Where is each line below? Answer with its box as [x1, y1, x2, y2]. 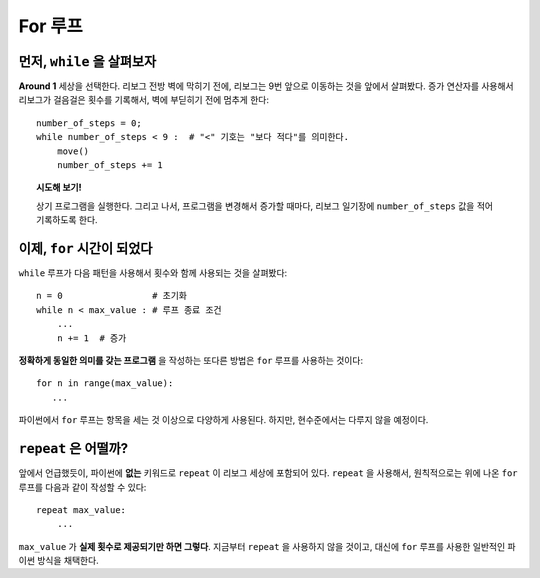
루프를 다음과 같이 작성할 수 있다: [18, 481, 147, 493]
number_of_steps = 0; [36, 117, 142, 129]
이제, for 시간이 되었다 [18, 240, 153, 257]
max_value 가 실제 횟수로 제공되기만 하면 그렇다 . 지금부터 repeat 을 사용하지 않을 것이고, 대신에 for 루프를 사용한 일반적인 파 [18, 540, 516, 552]
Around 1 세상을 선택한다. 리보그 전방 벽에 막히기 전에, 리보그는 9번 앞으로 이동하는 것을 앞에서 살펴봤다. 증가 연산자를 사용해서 [18, 80, 514, 92]
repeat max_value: [36, 504, 127, 515]
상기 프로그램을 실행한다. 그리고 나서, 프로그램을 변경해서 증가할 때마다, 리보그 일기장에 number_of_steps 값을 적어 [36, 200, 494, 212]
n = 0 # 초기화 [36, 290, 187, 302]
